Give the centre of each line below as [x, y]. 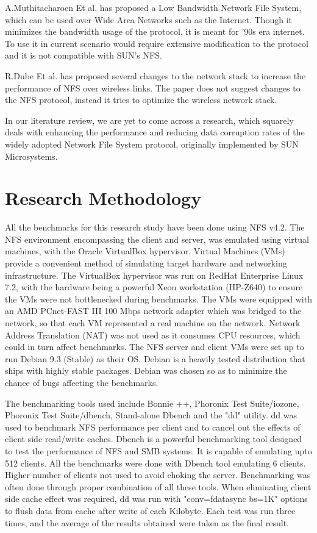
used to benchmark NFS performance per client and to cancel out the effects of [153, 427]
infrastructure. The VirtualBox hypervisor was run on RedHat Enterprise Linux [154, 275]
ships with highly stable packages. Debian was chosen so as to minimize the [146, 370]
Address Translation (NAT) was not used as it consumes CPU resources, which [153, 334]
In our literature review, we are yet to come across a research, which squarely [149, 120]
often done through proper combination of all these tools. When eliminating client [158, 486]
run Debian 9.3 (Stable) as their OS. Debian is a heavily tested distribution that [155, 358]
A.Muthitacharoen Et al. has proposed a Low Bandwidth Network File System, [153, 7]
